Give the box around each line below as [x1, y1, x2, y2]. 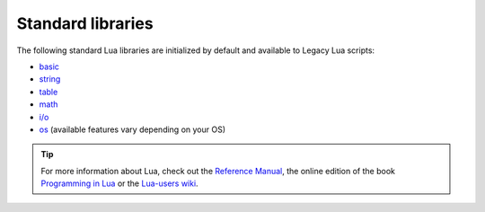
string [39, 74, 61, 84]
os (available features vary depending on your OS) [39, 124, 226, 135]
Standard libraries [16, 13, 154, 33]
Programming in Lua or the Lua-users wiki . [40, 178, 198, 189]
